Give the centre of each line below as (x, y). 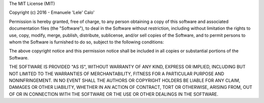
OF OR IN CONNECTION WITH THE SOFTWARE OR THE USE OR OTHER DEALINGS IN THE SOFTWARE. (114, 94)
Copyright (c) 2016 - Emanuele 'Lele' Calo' (52, 13)
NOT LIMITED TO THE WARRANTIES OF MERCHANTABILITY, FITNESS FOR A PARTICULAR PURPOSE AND (117, 74)
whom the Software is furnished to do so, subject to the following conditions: (87, 42)
